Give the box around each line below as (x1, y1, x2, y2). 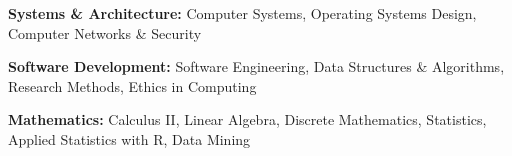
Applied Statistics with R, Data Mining (8, 128, 251, 149)
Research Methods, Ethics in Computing (8, 75, 257, 96)
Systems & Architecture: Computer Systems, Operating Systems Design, (8, 3, 477, 23)
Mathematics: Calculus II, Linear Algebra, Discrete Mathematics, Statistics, (8, 109, 487, 130)
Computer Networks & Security (8, 22, 202, 43)
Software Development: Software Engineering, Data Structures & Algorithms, (8, 56, 505, 77)
